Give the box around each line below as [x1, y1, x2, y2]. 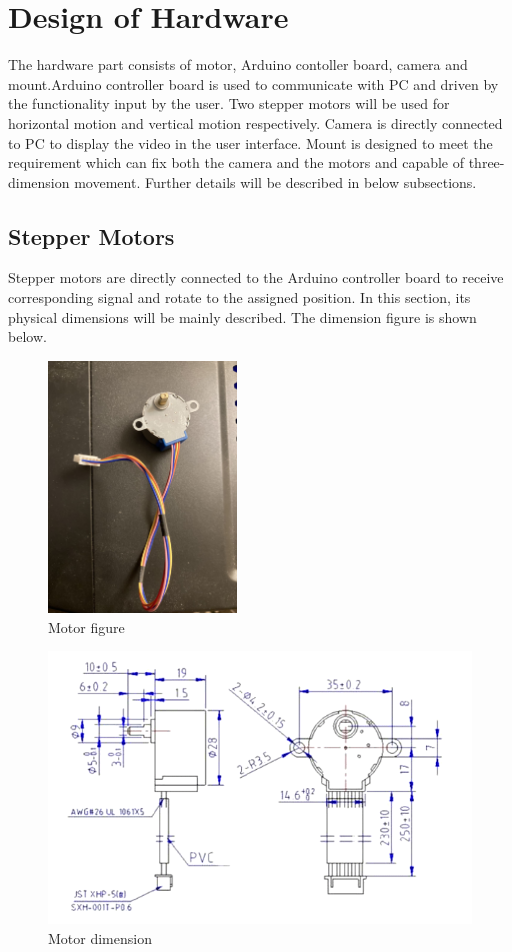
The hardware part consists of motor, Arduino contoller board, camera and [8, 54, 468, 75]
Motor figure [48, 616, 125, 637]
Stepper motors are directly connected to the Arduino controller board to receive [8, 267, 504, 288]
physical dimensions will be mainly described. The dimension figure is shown [8, 306, 477, 327]
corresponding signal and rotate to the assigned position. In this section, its [8, 287, 471, 308]
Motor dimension [48, 927, 152, 948]
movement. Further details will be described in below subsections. [74, 171, 477, 192]
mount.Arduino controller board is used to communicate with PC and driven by [8, 73, 499, 94]
